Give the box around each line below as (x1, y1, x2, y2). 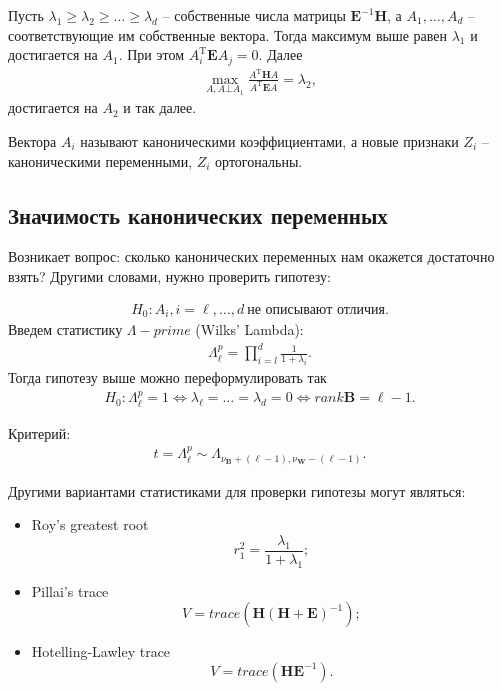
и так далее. (123, 97, 197, 118)
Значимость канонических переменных (8, 199, 388, 230)
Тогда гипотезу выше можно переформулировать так (8, 366, 327, 387)
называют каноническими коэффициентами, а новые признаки (80, 130, 459, 151)
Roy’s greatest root (31, 514, 149, 535)
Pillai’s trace (31, 580, 109, 601)
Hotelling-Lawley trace (31, 641, 171, 662)
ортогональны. (215, 150, 303, 171)
